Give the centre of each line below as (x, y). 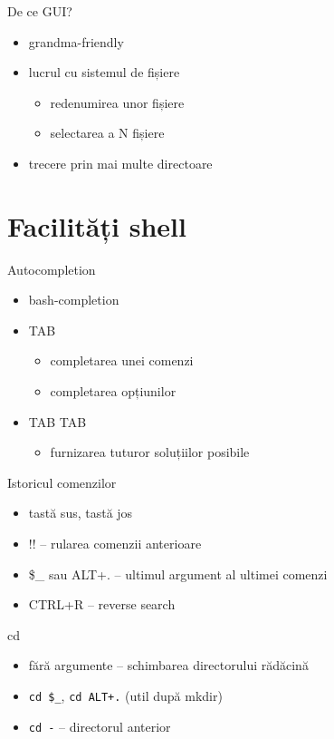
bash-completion (74, 300)
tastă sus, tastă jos (81, 513)
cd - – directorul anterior (100, 726)
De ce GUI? (40, 11)
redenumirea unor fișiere (117, 102)
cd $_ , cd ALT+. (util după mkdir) (125, 695)
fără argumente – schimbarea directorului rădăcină (168, 665)
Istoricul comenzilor (62, 482)
